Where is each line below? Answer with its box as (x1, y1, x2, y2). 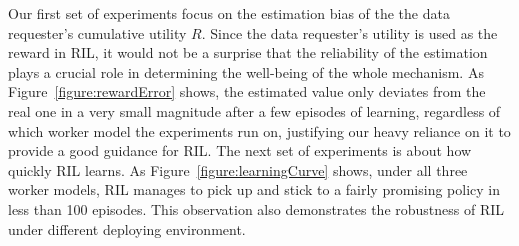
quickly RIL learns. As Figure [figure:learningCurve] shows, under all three (8, 159, 468, 180)
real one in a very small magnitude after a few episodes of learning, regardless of (8, 100, 501, 121)
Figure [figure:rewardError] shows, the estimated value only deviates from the (8, 81, 486, 102)
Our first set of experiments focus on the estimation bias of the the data (8, 3, 450, 23)
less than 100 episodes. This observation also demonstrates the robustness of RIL (8, 198, 505, 219)
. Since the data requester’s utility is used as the (201, 22, 498, 43)
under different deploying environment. (8, 218, 246, 239)
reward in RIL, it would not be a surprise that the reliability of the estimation (8, 42, 488, 63)
